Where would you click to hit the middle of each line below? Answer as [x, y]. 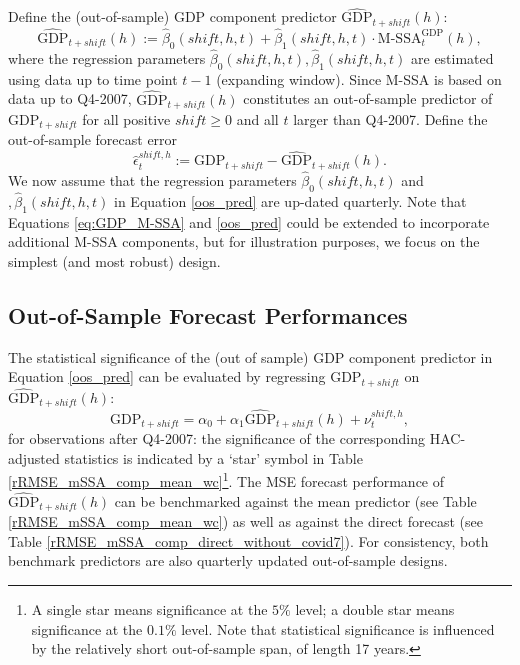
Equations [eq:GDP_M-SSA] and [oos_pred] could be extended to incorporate [249, 221]
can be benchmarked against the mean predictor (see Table [295, 500]
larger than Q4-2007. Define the [390, 118]
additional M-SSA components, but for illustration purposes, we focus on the [244, 241]
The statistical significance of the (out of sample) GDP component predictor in [250, 356]
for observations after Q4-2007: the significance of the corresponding [217, 438]
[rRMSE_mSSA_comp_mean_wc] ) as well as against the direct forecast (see [245, 521]
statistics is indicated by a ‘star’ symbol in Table [213, 457]
